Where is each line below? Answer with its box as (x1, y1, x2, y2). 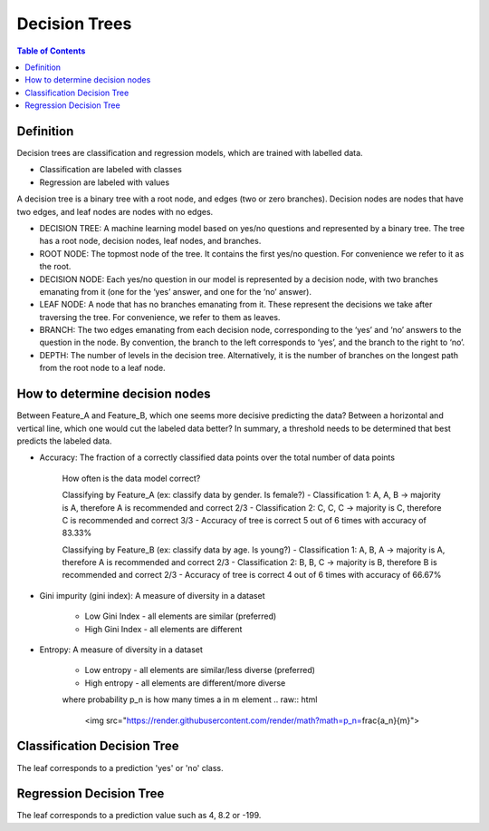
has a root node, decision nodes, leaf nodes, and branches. (39, 236, 262, 247)
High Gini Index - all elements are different (84, 623, 243, 634)
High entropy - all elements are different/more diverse (84, 677, 286, 689)
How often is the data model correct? (62, 473, 201, 484)
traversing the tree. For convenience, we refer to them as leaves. (39, 311, 281, 322)
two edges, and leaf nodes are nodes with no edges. (16, 206, 214, 217)
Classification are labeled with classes (39, 164, 183, 175)
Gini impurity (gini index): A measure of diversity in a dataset (39, 590, 265, 601)
